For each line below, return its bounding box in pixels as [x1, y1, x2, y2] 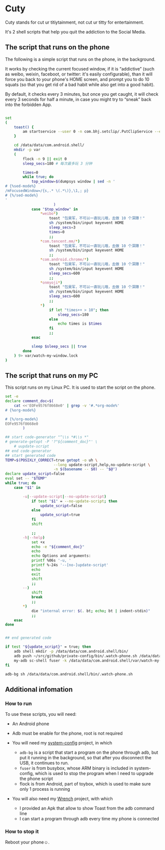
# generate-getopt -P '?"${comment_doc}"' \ [5, 440, 98, 444]
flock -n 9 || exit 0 [23, 156, 67, 161]
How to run [5, 700, 32, 707]
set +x [31, 540, 45, 545]
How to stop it [5, 828, 39, 835]
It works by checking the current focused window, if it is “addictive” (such [5, 66, 155, 72]
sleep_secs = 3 [49, 225, 76, 230]
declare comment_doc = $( [5, 399, 54, 404]
